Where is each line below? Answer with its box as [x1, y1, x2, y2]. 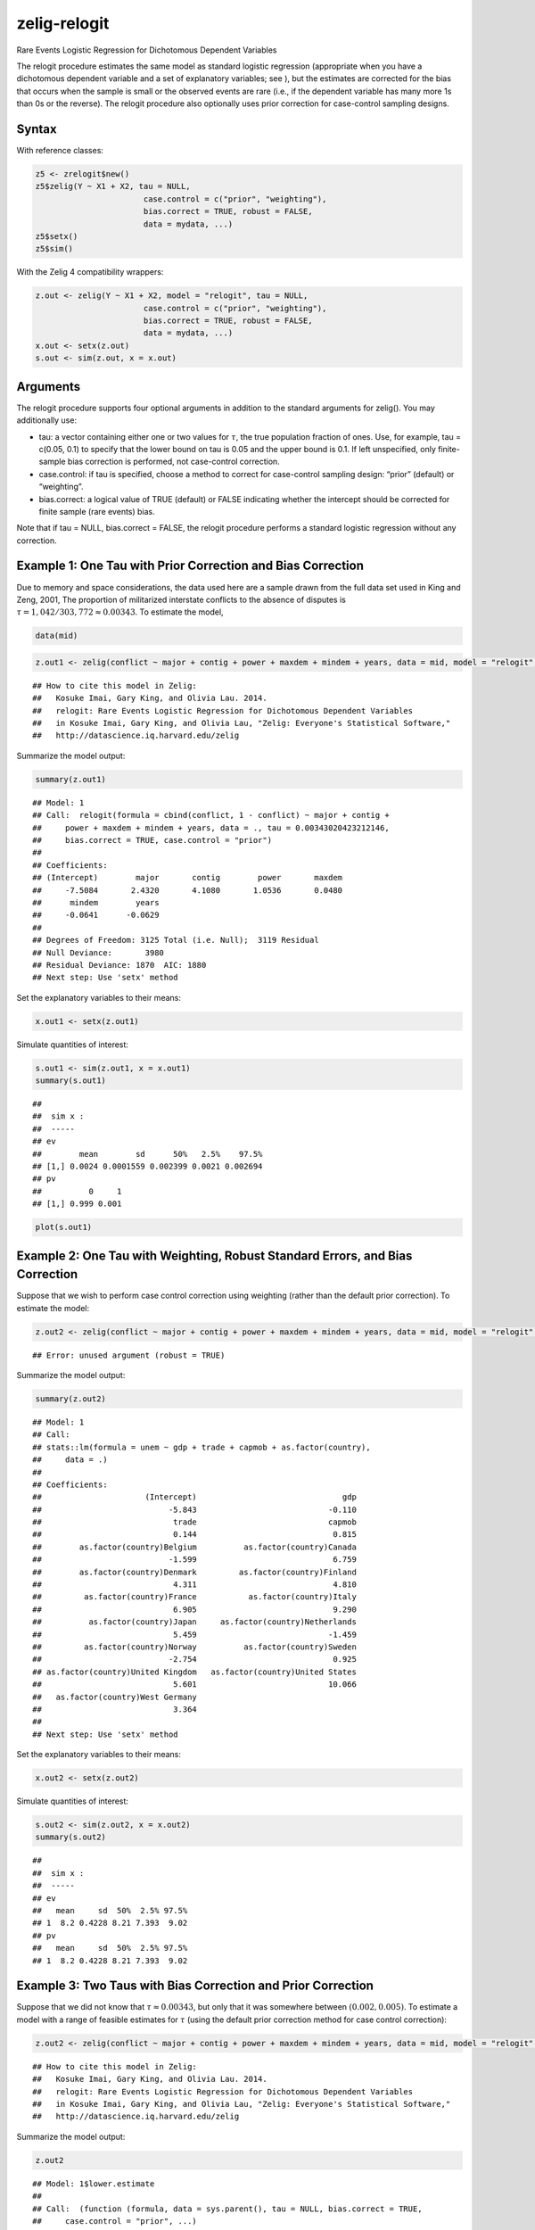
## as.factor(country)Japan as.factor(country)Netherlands [32, 1617, 357, 1627]
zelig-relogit [16, 13, 110, 33]
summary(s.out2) [35, 1832, 107, 1842]
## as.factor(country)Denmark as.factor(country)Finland [32, 1566, 357, 1577]
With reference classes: [16, 145, 104, 156]
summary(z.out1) [35, 774, 107, 784]
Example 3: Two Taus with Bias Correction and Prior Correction [16, 1978, 374, 1994]
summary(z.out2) [35, 1393, 107, 1404]
